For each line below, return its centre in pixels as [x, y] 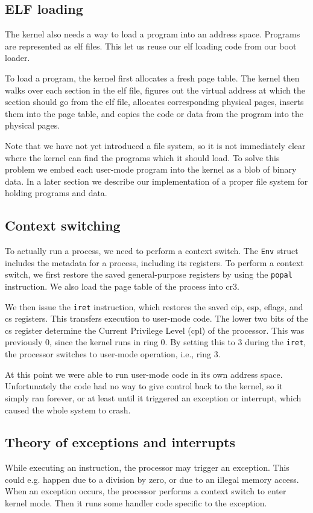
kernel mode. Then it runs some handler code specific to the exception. [136, 503]
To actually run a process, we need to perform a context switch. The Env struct [152, 251]
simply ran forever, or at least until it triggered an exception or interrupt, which [153, 397]
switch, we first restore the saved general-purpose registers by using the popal [149, 274]
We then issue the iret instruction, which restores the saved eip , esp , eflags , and [154, 306]
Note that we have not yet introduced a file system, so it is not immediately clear [155, 145]
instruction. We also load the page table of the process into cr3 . [122, 286]
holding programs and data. [56, 193]
